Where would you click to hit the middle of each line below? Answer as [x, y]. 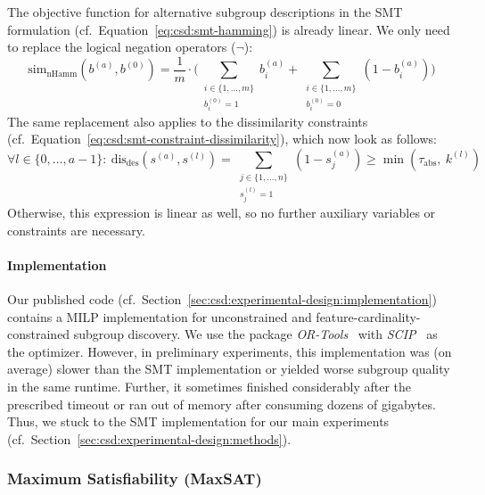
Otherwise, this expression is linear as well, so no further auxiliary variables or [222, 213]
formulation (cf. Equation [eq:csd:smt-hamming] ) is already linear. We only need [229, 29]
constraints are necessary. [76, 230]
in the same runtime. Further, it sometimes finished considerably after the [210, 387]
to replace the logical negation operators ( [122, 47]
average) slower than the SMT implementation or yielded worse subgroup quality [229, 369]
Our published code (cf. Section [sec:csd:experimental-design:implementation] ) [222, 299]
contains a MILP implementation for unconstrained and [160, 316]
